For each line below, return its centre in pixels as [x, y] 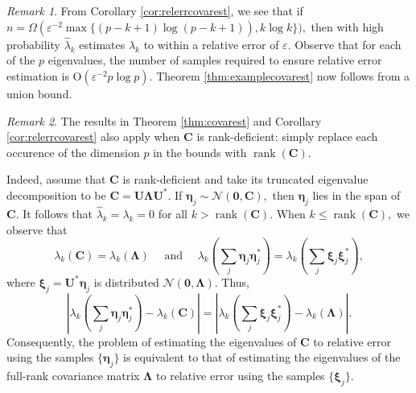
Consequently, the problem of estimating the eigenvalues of [152, 341]
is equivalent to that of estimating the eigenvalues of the [262, 357]
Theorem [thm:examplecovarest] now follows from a [283, 76]
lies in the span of [356, 194]
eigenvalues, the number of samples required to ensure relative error [215, 60]
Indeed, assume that [56, 179]
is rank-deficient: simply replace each [287, 137]
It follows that [58, 213]
